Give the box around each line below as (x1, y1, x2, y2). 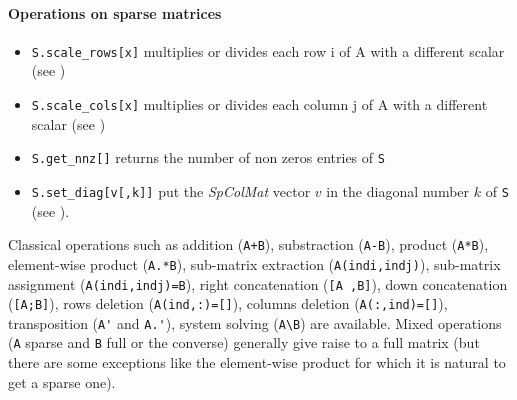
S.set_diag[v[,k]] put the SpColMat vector (31, 180, 311, 201)
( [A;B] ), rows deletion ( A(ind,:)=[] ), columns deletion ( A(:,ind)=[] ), (8, 293, 448, 314)
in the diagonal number (326, 180, 470, 201)
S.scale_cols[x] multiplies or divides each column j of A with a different (31, 94, 488, 115)
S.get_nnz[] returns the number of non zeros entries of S (31, 147, 385, 168)
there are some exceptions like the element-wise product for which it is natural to (8, 352, 506, 373)
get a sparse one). (8, 371, 116, 392)
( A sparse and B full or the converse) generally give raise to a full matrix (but (8, 332, 480, 353)
